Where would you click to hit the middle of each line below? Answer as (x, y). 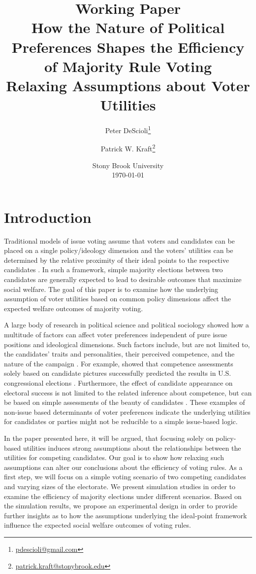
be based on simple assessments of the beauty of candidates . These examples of (125, 402)
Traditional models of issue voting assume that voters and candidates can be (119, 240)
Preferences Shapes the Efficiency (128, 47)
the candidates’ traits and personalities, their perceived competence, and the (119, 354)
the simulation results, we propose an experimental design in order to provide (121, 506)
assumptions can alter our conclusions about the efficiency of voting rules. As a (123, 467)
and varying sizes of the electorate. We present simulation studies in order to (120, 486)
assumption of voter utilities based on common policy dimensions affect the (117, 299)
